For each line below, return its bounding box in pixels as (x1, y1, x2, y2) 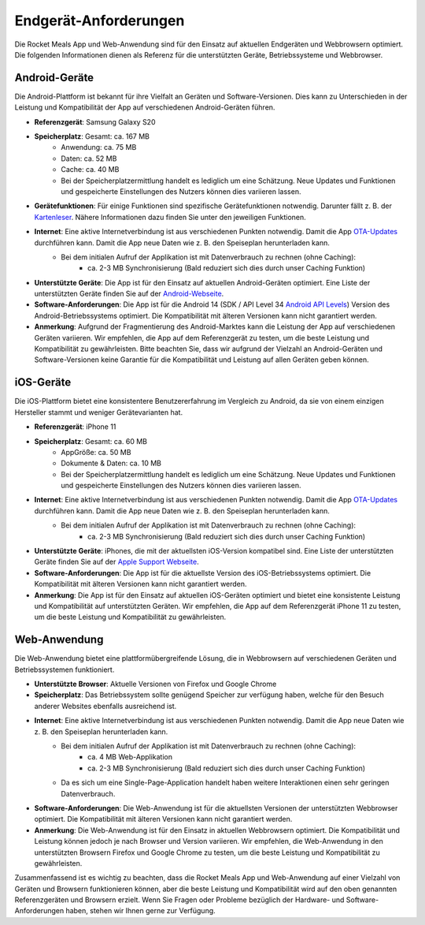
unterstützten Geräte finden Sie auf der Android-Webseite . (34, 289, 224, 299)
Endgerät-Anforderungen (14, 12, 185, 29)
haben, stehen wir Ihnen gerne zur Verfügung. (65, 906, 216, 916)
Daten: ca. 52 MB (61, 154, 117, 163)
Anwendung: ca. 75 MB (61, 143, 137, 152)
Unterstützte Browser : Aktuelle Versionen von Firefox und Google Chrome (34, 679, 277, 689)
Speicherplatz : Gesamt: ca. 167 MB (34, 132, 150, 141)
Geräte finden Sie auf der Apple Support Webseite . (34, 557, 200, 567)
